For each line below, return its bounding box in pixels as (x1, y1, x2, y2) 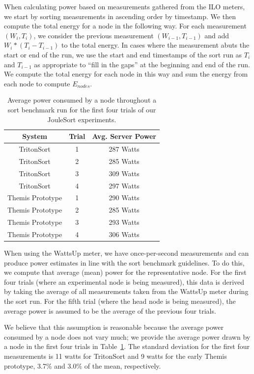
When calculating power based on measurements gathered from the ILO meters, (4, 1, 245, 11)
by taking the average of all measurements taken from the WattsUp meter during (4, 286, 249, 296)
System (22, 131, 47, 141)
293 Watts (109, 217, 140, 227)
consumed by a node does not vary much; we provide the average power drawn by (4, 331, 251, 342)
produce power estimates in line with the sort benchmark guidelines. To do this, (4, 257, 245, 267)
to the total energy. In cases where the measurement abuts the (61, 40, 250, 50)
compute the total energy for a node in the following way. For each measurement (4, 21, 247, 31)
